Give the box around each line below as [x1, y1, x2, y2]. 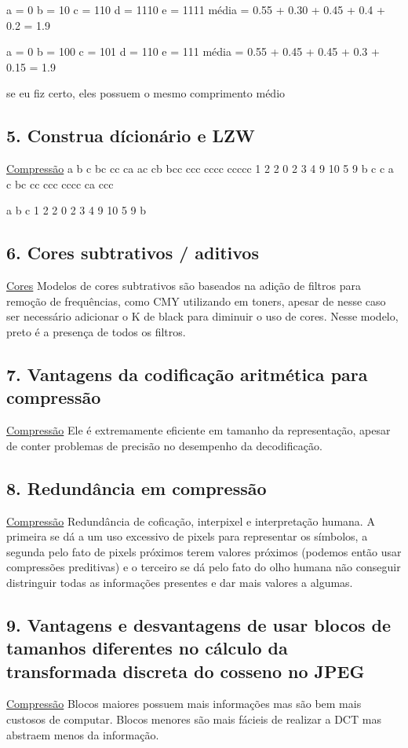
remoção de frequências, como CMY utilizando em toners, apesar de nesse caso [6, 292, 386, 309]
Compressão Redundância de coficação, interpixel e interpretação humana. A [6, 512, 375, 529]
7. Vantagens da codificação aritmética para [6, 361, 368, 386]
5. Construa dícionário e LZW [6, 123, 255, 148]
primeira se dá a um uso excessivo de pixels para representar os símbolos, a [6, 528, 368, 544]
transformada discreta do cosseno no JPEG [6, 658, 365, 683]
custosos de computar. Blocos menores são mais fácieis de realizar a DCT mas [6, 711, 381, 728]
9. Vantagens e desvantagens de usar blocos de [6, 612, 392, 636]
